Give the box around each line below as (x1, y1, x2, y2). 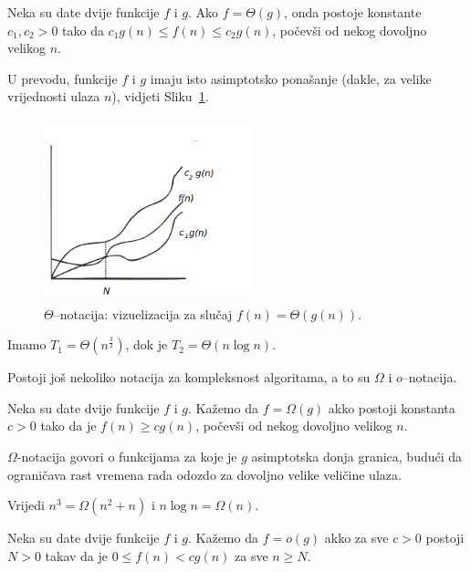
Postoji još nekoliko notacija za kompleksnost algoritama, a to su (7, 368, 371, 387)
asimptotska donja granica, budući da (251, 446, 463, 465)
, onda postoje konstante (284, 3, 422, 21)
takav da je (45, 546, 109, 565)
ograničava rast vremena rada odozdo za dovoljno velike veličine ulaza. (7, 464, 402, 484)
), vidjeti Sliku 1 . (111, 87, 209, 106)
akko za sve (324, 528, 389, 547)
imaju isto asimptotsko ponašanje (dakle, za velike (150, 68, 432, 88)
